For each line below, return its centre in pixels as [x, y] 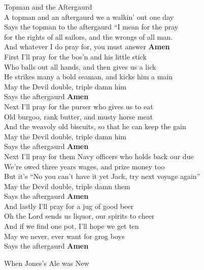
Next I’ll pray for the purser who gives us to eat [79, 106]
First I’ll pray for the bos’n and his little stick [75, 56]
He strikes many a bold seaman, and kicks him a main [89, 77]
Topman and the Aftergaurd [48, 7]
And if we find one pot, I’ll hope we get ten [72, 226]
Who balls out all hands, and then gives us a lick [80, 66]
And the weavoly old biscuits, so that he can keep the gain [95, 126]
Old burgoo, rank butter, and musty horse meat [79, 116]
